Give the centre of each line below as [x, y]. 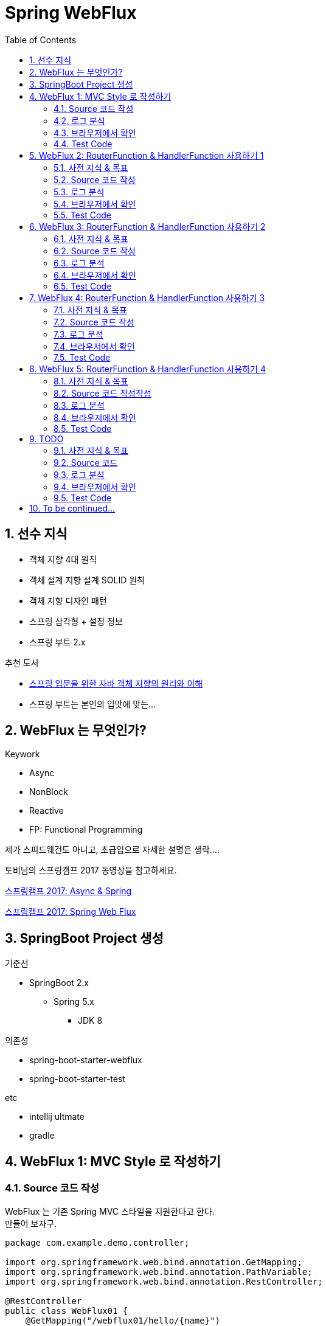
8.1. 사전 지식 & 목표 [91, 381]
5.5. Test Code [83, 215]
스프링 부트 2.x [57, 642]
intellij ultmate [57, 1117]
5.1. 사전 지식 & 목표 [91, 167]
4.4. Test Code [83, 144]
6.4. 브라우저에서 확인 [95, 275]
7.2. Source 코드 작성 [94, 322]
